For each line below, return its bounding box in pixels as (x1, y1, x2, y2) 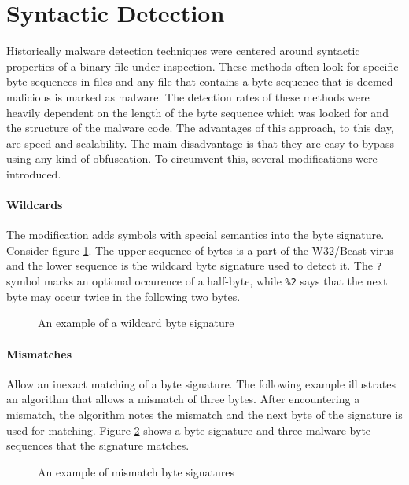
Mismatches (6, 345, 72, 362)
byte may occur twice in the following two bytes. (6, 288, 241, 304)
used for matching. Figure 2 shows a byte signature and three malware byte (6, 421, 371, 438)
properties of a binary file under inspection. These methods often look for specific (6, 57, 399, 74)
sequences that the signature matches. (6, 437, 190, 454)
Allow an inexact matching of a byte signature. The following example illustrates (6, 375, 396, 391)
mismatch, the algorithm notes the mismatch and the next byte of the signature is (6, 406, 403, 422)
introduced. (6, 165, 61, 182)
